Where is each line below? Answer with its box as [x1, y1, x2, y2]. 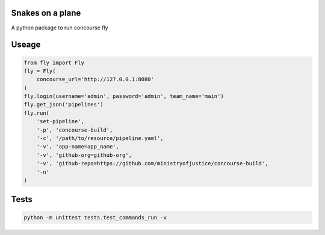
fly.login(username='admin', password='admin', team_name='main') [23, 93, 224, 100]
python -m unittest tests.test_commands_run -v [23, 214, 167, 221]
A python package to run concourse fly [11, 24, 108, 31]
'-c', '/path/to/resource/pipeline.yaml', [36, 135, 164, 142]
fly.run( [23, 109, 50, 117]
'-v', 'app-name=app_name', [36, 143, 120, 150]
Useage [11, 40, 41, 50]
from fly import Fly [23, 59, 84, 66]
